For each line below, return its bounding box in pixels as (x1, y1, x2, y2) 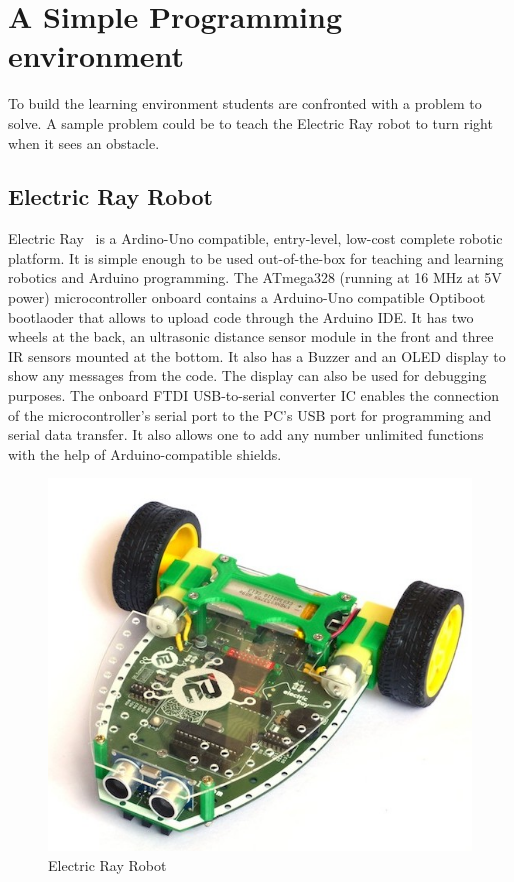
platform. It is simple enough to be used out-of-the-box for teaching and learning (8, 247, 504, 268)
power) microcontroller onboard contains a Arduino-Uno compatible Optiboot (8, 287, 486, 308)
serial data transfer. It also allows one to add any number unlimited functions (8, 424, 484, 445)
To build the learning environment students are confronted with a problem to (8, 93, 482, 114)
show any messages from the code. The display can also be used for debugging (8, 365, 487, 386)
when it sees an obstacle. (8, 132, 160, 153)
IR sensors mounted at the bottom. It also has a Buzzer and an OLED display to (8, 345, 506, 366)
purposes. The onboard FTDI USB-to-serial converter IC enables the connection (8, 385, 500, 406)
